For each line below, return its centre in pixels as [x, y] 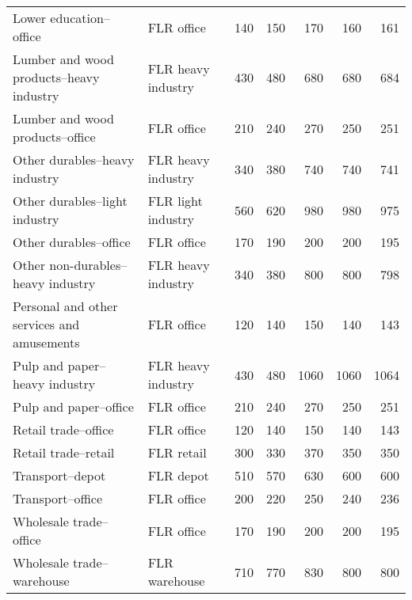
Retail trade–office [63, 429]
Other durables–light [70, 201]
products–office [54, 137]
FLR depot [178, 475]
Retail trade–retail [64, 452]
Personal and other [65, 306]
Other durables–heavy [74, 159]
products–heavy [56, 77]
